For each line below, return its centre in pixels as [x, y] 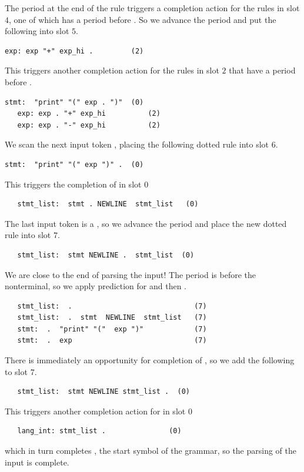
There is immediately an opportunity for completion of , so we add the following [150, 360]
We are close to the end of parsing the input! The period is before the [130, 274]
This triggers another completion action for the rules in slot [112, 70]
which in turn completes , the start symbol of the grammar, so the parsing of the [151, 451]
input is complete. [37, 462]
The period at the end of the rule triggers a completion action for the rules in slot [152, 8]
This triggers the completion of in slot [73, 184]
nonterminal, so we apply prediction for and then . [96, 286]
